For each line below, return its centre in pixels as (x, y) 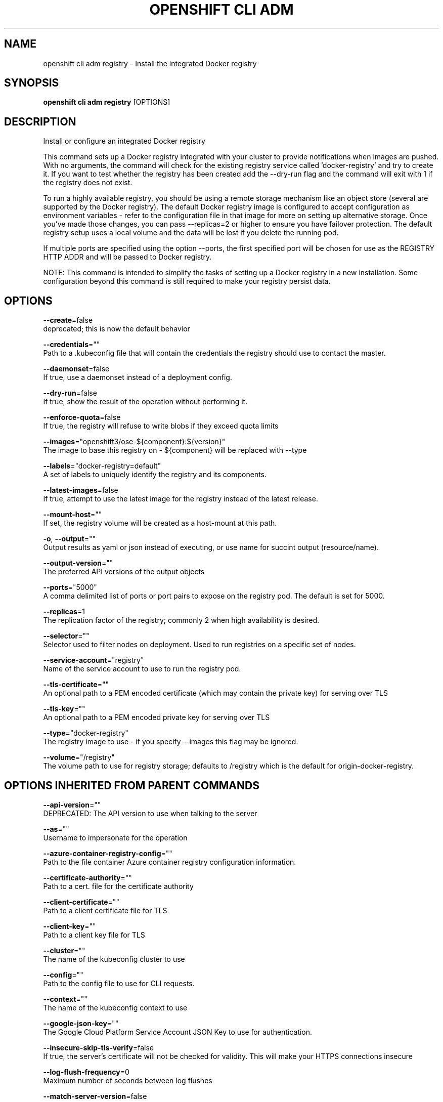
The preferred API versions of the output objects (124, 572)
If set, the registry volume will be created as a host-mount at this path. (160, 523)
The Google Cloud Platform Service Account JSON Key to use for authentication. (178, 1032)
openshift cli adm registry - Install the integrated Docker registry (150, 63)
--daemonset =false (76, 369)
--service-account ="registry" (94, 660)
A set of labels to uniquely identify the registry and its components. (155, 475)
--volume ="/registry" (79, 757)
